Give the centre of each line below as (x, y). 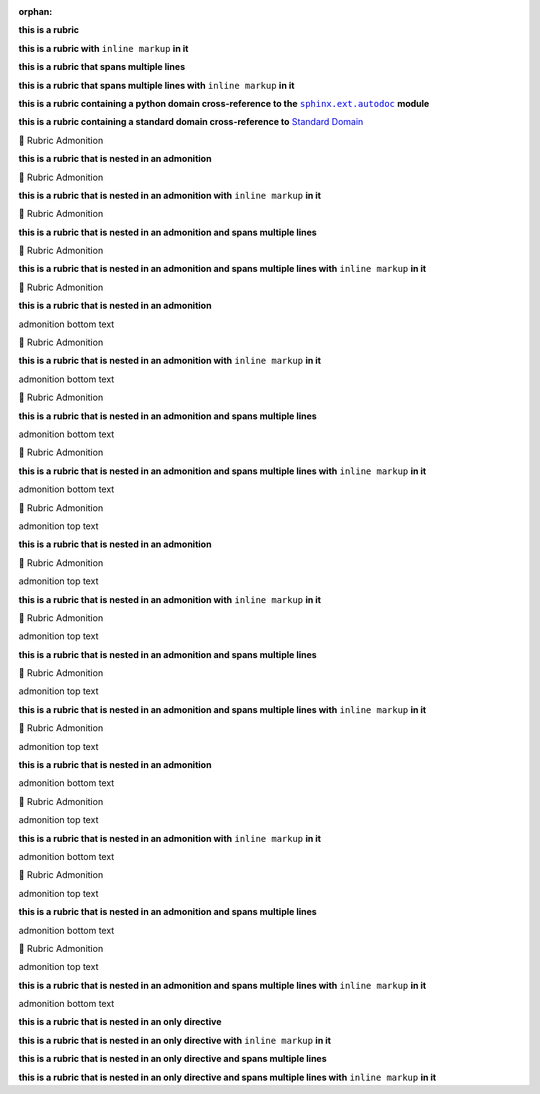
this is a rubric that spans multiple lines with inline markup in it (156, 85)
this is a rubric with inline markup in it (103, 48)
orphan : (35, 11)
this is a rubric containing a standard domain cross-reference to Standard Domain (191, 122)
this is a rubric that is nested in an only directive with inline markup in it (175, 1040)
